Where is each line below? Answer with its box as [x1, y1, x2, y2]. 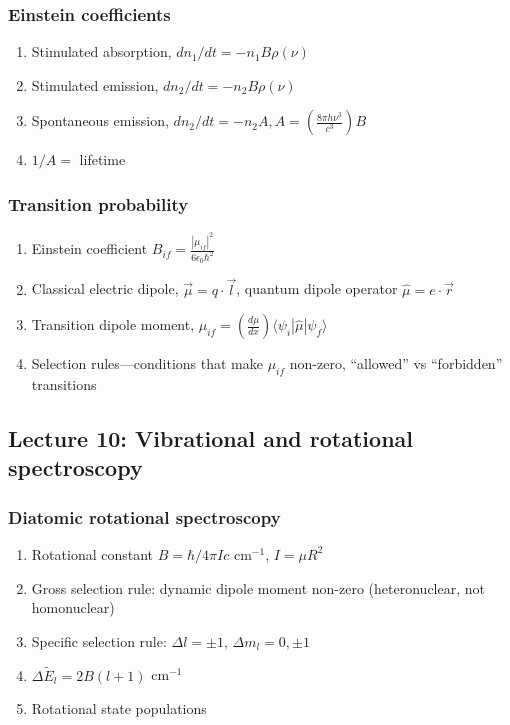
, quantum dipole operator [236, 278, 398, 299]
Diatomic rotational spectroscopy [8, 504, 281, 529]
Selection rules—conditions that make [31, 353, 263, 374]
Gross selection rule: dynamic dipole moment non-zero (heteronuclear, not [31, 577, 485, 598]
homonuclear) [31, 597, 115, 618]
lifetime [79, 149, 126, 170]
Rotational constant [31, 543, 154, 564]
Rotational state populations [31, 698, 207, 719]
